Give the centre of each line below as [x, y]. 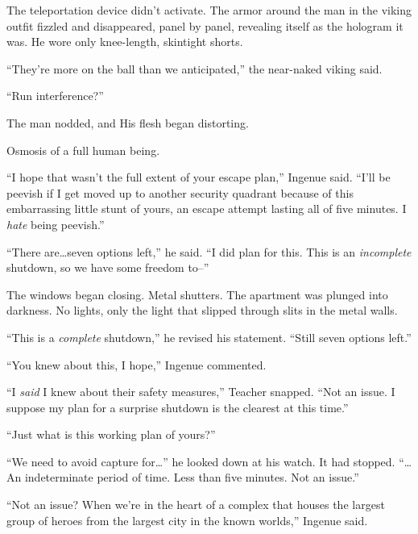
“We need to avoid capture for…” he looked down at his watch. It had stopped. [201, 461]
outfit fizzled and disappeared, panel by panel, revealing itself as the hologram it [205, 25]
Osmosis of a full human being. [83, 150]
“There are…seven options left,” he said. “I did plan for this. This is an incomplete [209, 251]
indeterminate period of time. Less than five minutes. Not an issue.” [192, 477]
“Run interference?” [55, 96]
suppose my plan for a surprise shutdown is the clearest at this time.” [178, 407]
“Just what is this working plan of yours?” [111, 434]
